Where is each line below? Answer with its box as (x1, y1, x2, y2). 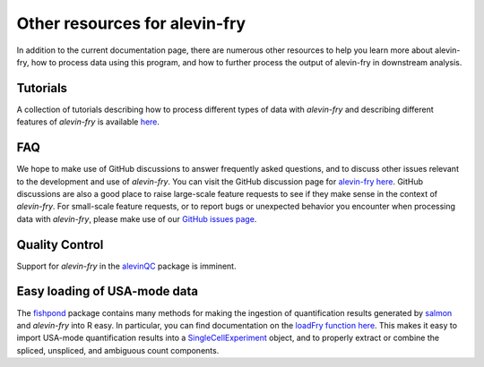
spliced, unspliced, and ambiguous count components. (16, 345, 220, 355)
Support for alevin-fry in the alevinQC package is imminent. (16, 260, 237, 271)
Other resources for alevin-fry (16, 13, 246, 33)
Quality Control (16, 237, 104, 252)
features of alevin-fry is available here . (16, 116, 160, 127)
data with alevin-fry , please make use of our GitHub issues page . (16, 213, 257, 224)
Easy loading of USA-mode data (16, 284, 199, 299)
